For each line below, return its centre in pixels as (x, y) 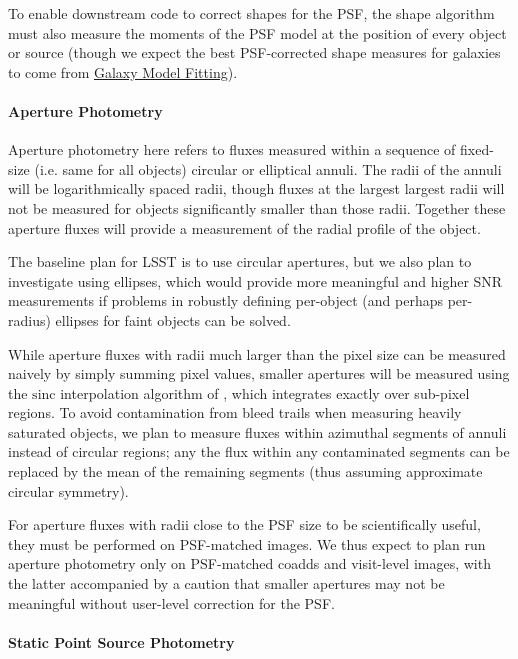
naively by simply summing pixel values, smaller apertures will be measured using (259, 373)
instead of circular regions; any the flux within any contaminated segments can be (259, 451)
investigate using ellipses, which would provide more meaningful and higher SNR (255, 280)
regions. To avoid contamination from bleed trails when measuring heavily (235, 412)
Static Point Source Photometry (121, 641)
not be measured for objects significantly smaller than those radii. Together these (257, 207)
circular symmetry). (68, 490)
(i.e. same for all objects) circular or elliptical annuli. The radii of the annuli (268, 168)
